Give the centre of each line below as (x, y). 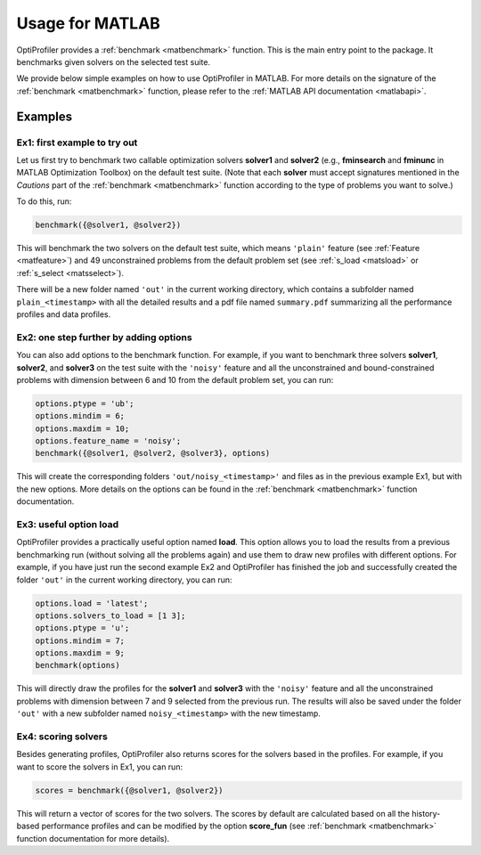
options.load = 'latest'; (92, 603)
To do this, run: (44, 201)
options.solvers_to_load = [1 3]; (110, 615)
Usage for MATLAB (88, 23)
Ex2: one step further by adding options (104, 337)
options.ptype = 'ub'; (85, 403)
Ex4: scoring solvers (62, 737)
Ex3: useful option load (68, 524)
